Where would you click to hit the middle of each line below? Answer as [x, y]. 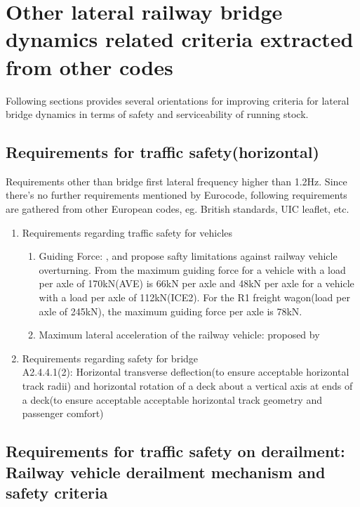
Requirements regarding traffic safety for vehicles [127, 232]
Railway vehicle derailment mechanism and [166, 472]
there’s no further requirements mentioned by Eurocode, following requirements [176, 195]
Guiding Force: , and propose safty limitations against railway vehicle [188, 256]
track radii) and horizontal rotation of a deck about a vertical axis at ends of [187, 386]
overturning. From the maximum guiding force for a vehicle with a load [192, 269]
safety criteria [57, 492]
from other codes [89, 66]
